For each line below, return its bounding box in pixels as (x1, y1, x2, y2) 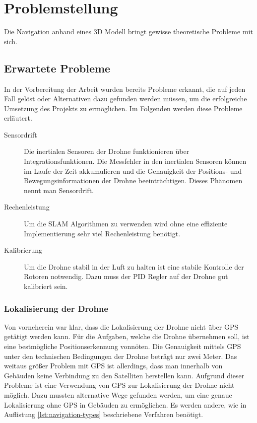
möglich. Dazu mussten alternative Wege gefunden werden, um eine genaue (4, 389, 232, 400)
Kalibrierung (4, 245, 43, 255)
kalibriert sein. (24, 281, 68, 291)
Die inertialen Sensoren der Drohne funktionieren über (24, 146, 190, 156)
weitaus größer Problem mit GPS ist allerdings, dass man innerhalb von (4, 360, 223, 371)
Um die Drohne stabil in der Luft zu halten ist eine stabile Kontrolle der (24, 261, 244, 272)
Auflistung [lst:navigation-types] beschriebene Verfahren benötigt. (4, 409, 203, 420)
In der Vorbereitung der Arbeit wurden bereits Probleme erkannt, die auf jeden (4, 83, 246, 94)
